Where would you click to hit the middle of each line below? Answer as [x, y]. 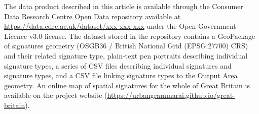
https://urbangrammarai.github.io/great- [171, 95]
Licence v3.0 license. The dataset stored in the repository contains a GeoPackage [130, 36]
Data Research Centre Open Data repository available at [92, 16]
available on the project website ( [56, 95]
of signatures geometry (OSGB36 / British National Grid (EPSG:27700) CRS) [126, 46]
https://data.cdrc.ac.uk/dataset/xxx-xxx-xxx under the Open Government [120, 26]
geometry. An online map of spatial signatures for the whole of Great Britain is [127, 85]
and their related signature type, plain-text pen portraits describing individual [126, 55]
